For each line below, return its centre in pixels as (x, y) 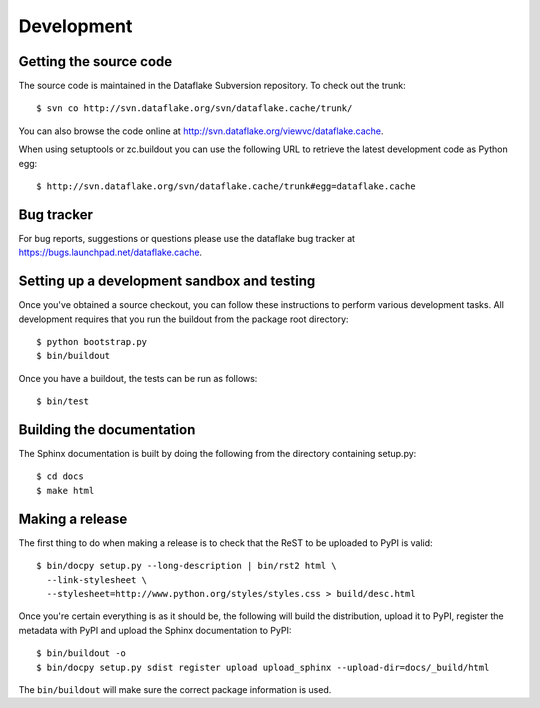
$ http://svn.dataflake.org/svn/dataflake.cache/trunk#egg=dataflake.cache (226, 186)
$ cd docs (60, 476)
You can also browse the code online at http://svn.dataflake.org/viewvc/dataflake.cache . (201, 131)
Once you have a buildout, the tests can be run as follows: (138, 378)
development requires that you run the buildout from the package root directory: (183, 319)
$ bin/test (63, 401)
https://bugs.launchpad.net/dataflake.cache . (110, 252)
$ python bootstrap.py (92, 341)
